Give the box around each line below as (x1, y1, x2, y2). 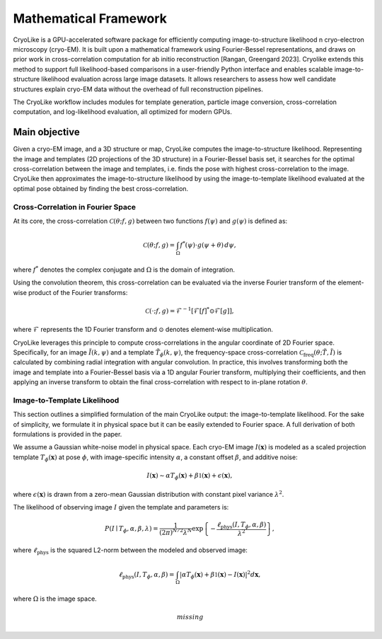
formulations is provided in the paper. (13, 430, 122, 439)
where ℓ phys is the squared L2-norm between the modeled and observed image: (13, 546, 248, 556)
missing (176, 613, 204, 621)
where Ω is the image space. (13, 594, 97, 603)
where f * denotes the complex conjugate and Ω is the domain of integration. (13, 265, 235, 274)
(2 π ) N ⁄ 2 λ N (159, 527, 192, 536)
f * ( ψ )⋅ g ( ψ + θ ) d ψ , (180, 240, 236, 249)
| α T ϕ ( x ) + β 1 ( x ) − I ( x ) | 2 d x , (179, 569, 261, 580)
